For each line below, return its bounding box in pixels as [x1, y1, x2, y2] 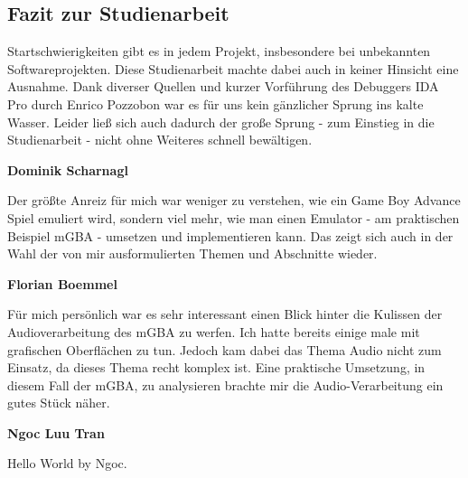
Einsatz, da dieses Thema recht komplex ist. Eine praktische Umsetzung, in [7, 358, 426, 377]
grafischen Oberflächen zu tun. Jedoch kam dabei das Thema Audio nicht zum [7, 340, 442, 359]
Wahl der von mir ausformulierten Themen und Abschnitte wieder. [7, 244, 378, 263]
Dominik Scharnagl [7, 160, 128, 179]
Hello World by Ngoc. [7, 454, 127, 473]
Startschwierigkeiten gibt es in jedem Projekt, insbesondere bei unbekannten [7, 42, 431, 61]
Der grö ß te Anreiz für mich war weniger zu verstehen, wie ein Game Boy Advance [7, 191, 461, 210]
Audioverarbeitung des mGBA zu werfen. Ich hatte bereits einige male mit [7, 322, 420, 341]
